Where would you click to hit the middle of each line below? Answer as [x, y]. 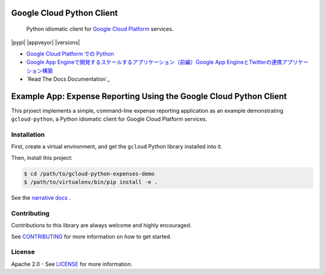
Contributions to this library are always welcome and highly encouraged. [101, 226]
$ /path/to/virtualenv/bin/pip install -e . [91, 182]
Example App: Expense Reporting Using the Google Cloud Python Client [149, 96]
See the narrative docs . [41, 198]
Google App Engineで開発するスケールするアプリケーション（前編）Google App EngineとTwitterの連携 [154, 62]
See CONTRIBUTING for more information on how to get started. [91, 236]
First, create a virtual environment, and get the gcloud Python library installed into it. [117, 147]
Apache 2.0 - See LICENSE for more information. [72, 264]
